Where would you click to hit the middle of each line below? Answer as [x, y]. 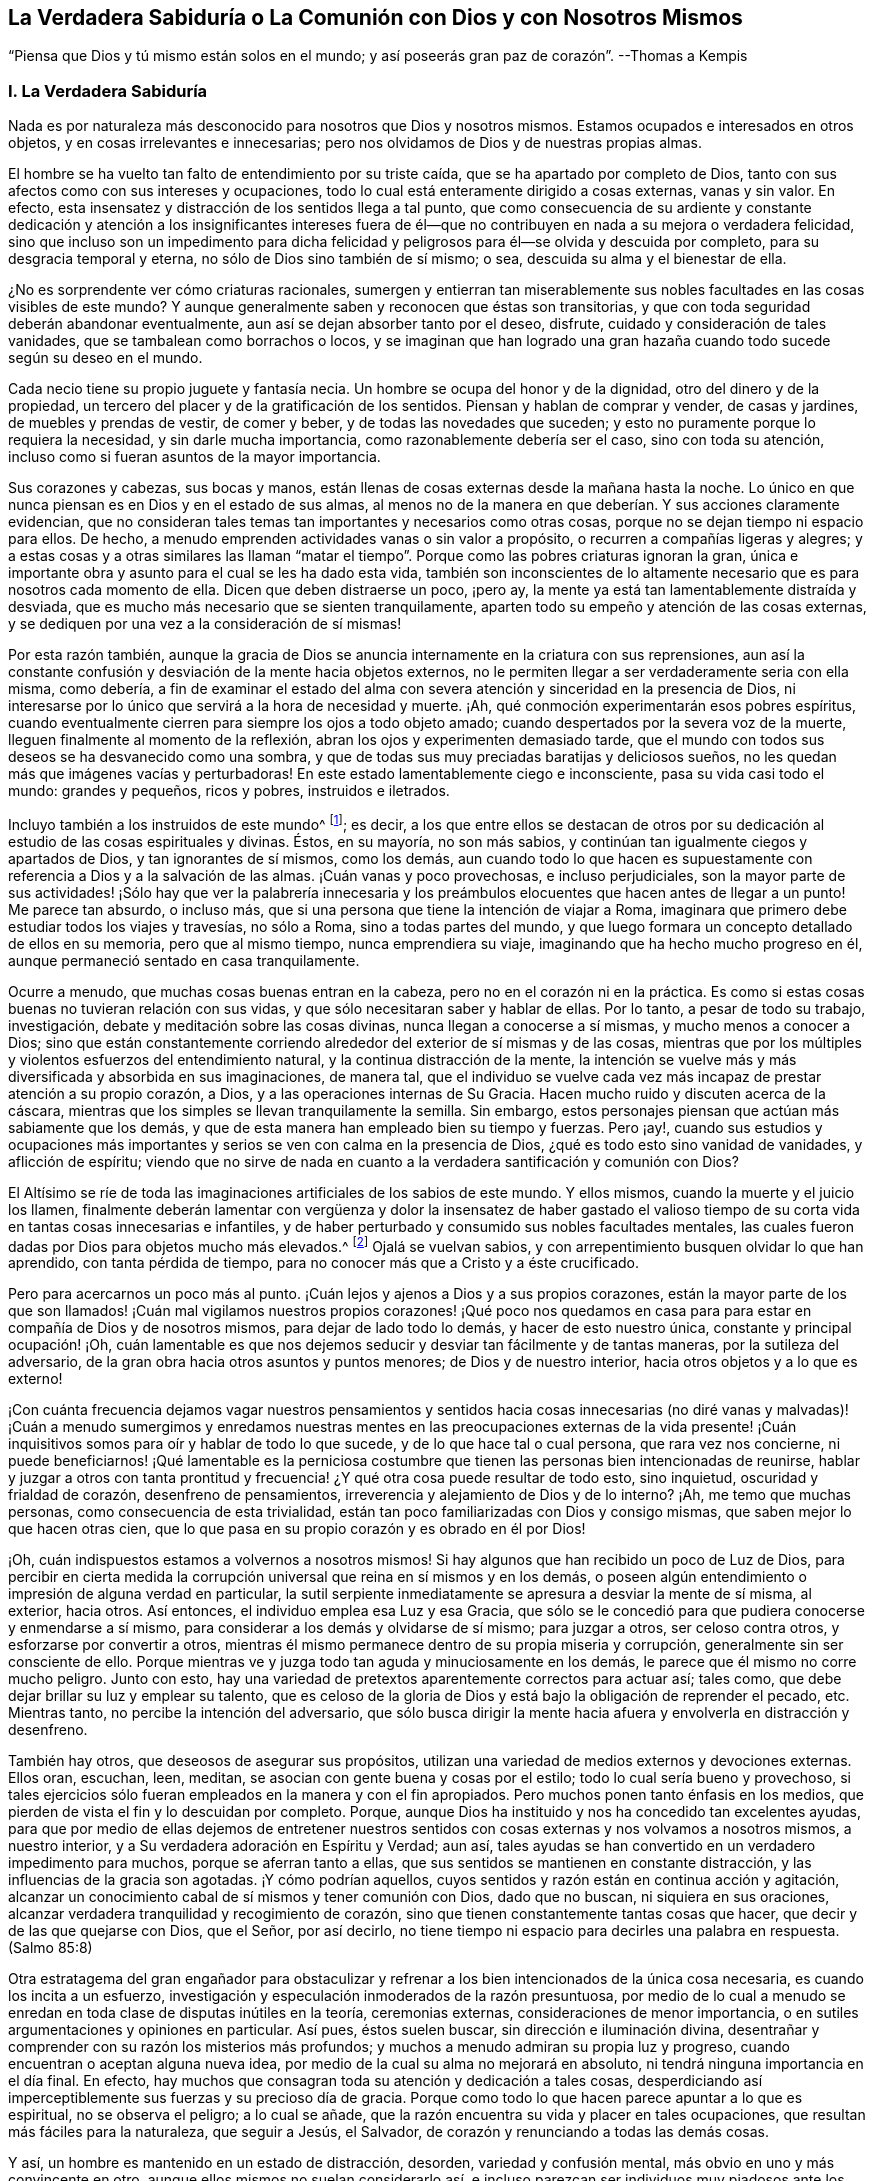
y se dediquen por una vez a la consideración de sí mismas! [205, 624]
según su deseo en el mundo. [105, 358]
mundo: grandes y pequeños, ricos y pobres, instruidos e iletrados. [229, 791]
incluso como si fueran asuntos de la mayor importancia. [194, 457]
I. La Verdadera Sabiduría [108, 90]
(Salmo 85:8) [50, 1948]
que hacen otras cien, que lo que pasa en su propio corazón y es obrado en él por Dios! [297, 1529]
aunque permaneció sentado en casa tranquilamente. [184, 960]
